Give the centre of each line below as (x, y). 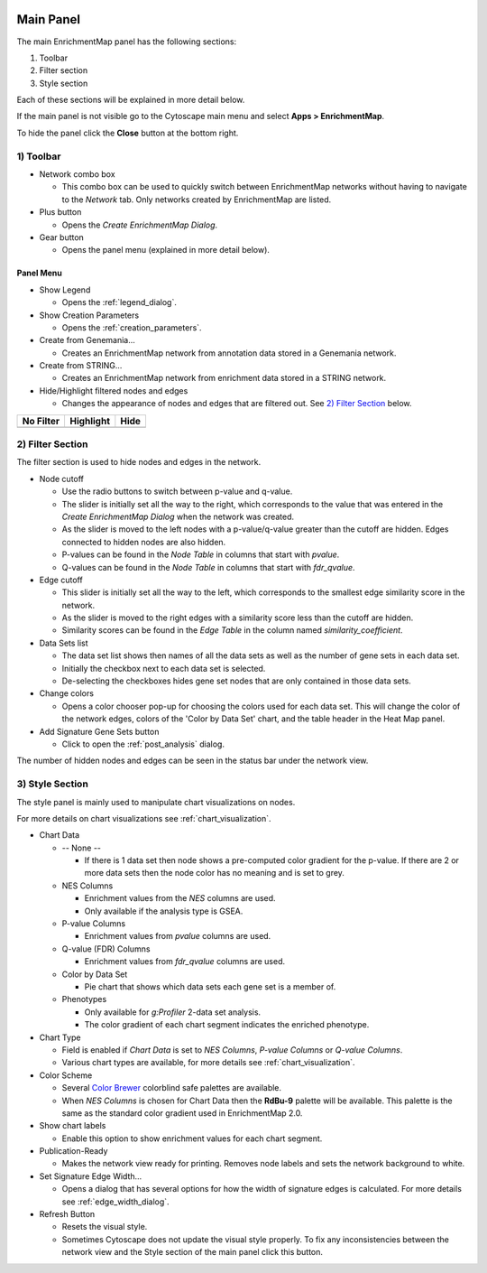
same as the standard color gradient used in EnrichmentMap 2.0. (182, 1113)
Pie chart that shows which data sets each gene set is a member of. (210, 986)
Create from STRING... (81, 366)
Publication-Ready (74, 1151)
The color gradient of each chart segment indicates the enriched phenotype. (227, 1025)
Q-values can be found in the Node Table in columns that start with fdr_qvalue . (208, 567)
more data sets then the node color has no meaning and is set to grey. (214, 873)
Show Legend (65, 290)
